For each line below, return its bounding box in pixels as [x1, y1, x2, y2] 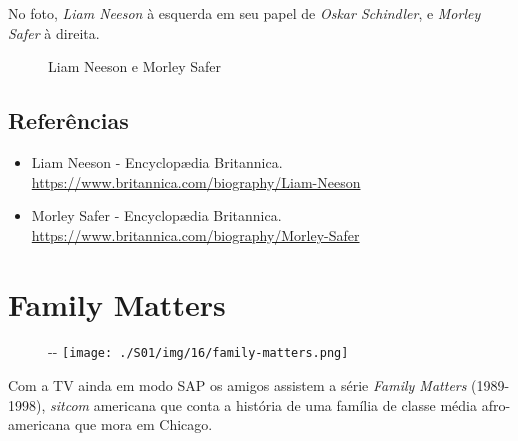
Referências [8, 105, 129, 136]
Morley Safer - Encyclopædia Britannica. [31, 205, 282, 226]
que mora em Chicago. [74, 414, 213, 435]
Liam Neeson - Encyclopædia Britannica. [31, 151, 283, 172]
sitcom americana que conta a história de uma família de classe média [50, 394, 477, 415]
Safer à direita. [8, 22, 100, 43]
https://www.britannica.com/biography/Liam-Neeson [31, 171, 361, 192]
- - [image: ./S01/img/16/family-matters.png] [48, 341, 349, 362]
